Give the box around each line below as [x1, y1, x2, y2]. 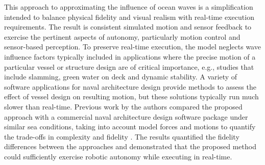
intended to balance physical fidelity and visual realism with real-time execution [4, 11, 254, 22]
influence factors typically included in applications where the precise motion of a [4, 51, 256, 62]
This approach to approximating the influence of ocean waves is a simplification [4, 2, 253, 12]
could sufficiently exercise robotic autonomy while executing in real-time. [4, 151, 232, 161]
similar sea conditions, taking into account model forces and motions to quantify [4, 121, 256, 132]
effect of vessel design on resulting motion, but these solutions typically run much [4, 91, 259, 102]
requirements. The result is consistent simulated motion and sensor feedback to [4, 21, 252, 32]
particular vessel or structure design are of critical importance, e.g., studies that [4, 61, 254, 72]
